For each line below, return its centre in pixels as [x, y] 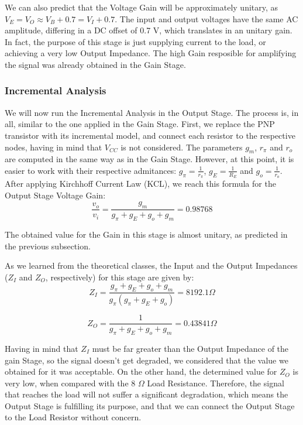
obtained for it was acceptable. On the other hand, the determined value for [141, 371]
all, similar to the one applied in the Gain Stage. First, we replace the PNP [140, 124]
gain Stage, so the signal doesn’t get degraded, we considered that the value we [147, 360]
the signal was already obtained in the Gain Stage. [95, 64]
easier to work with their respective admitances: [91, 170]
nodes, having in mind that [54, 147]
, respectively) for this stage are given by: [120, 277]
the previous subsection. [48, 246]
